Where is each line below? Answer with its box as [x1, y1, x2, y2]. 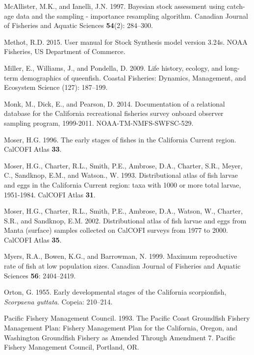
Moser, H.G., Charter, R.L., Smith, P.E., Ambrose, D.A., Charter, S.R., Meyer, [4, 160, 243, 170]
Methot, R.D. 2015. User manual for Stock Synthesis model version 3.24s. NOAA [4, 36, 248, 47]
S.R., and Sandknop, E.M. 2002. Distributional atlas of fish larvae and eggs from [4, 215, 247, 225]
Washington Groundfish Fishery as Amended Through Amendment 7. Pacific [4, 332, 236, 342]
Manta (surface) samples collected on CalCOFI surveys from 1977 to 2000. [4, 225, 228, 235]
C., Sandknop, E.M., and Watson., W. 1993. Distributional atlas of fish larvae [4, 170, 238, 180]
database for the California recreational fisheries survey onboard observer [4, 108, 224, 118]
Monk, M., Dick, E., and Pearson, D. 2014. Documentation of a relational [4, 98, 225, 109]
